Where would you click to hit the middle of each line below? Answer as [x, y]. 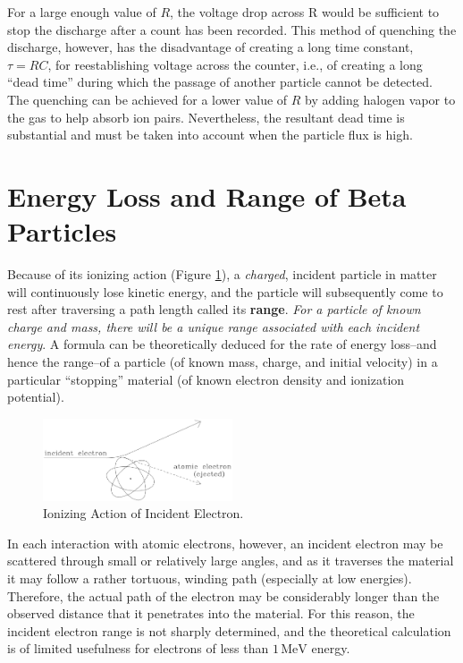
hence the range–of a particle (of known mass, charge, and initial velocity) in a [223, 362]
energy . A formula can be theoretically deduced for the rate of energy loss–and [222, 344]
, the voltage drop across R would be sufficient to [305, 12]
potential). [36, 397]
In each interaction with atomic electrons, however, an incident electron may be [225, 543]
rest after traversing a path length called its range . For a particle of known [214, 309]
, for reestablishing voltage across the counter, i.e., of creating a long [235, 64]
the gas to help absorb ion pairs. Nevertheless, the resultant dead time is [206, 117]
